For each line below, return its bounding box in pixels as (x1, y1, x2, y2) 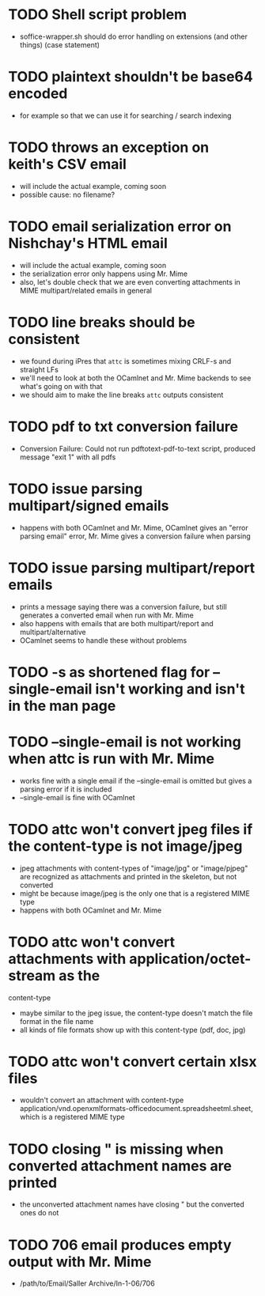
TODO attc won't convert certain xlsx (8, 1052, 257, 1071)
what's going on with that (19, 381, 103, 391)
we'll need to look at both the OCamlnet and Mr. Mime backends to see (19, 373, 252, 383)
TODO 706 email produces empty (8, 1236, 232, 1254)
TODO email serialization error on (8, 217, 232, 235)
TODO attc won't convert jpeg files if (8, 820, 253, 838)
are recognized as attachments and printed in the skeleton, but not (19, 871, 237, 881)
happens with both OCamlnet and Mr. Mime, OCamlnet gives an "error (19, 523, 248, 532)
